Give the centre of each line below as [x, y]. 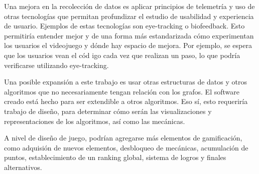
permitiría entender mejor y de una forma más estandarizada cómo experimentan [129, 35]
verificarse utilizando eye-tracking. [56, 65]
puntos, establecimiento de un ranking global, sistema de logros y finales [115, 157]
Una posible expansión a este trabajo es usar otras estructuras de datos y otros [125, 82]
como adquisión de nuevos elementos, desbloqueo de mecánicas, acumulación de [126, 147]
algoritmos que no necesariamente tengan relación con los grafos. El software [122, 91]
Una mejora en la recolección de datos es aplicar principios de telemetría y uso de [129, 6]
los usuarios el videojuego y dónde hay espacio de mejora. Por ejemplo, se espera [128, 45]
